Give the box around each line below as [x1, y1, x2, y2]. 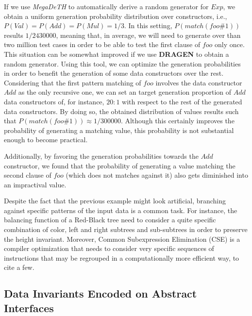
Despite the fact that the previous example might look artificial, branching [4, 196, 226, 206]
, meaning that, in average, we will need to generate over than [56, 30, 241, 40]
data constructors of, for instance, [4, 96, 104, 106]
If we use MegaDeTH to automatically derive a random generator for [4, 1, 209, 11]
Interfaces [4, 300, 54, 315]
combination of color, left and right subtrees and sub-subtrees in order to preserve [4, 224, 248, 234]
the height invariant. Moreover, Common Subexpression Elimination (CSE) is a [4, 233, 240, 244]
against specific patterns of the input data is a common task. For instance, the [4, 205, 237, 215]
